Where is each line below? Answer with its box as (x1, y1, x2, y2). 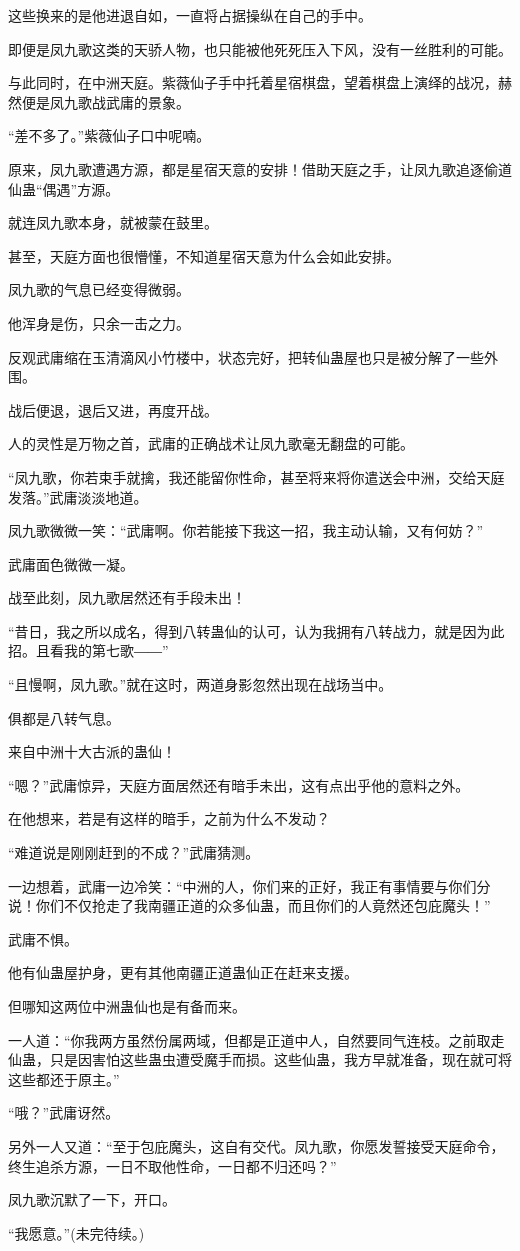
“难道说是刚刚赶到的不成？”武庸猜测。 (8, 842, 260, 863)
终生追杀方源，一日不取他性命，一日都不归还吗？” (8, 1155, 337, 1176)
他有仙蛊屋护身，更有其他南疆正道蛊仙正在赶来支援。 (8, 962, 358, 983)
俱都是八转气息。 (8, 707, 120, 728)
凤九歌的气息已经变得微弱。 (8, 279, 190, 300)
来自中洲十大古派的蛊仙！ (8, 741, 176, 762)
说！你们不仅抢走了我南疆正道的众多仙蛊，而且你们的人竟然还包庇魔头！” (8, 895, 491, 916)
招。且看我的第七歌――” (8, 640, 169, 661)
